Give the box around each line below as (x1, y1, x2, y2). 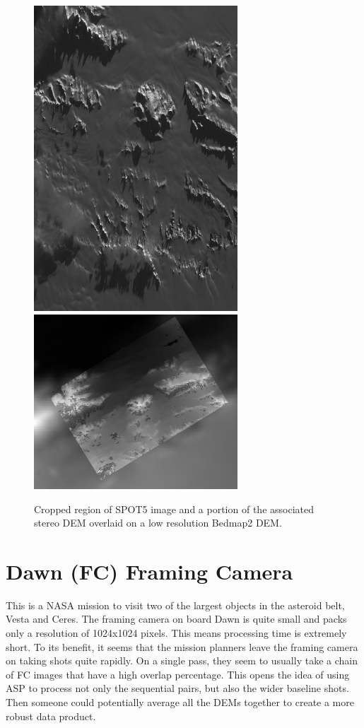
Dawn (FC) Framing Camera (6, 556, 293, 585)
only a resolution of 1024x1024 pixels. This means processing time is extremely (6, 626, 347, 640)
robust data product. (6, 708, 96, 723)
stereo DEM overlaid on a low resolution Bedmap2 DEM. (34, 515, 282, 530)
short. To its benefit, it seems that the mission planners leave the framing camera (6, 639, 358, 654)
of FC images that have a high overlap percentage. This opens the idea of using (6, 667, 350, 681)
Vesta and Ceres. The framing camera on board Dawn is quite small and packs (6, 611, 347, 626)
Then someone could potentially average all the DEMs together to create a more (6, 695, 354, 710)
